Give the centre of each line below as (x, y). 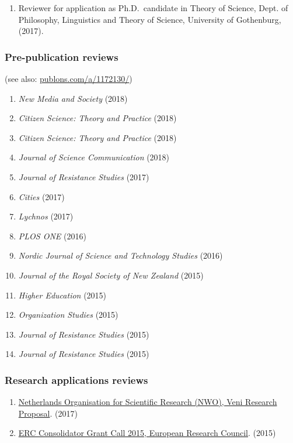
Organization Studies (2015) (68, 315)
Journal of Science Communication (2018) (94, 157)
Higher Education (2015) (62, 295)
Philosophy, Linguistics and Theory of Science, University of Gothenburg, (150, 19)
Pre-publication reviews (62, 56)
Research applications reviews (76, 380)
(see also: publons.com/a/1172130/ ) (69, 78)
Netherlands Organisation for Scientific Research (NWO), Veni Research (148, 402)
